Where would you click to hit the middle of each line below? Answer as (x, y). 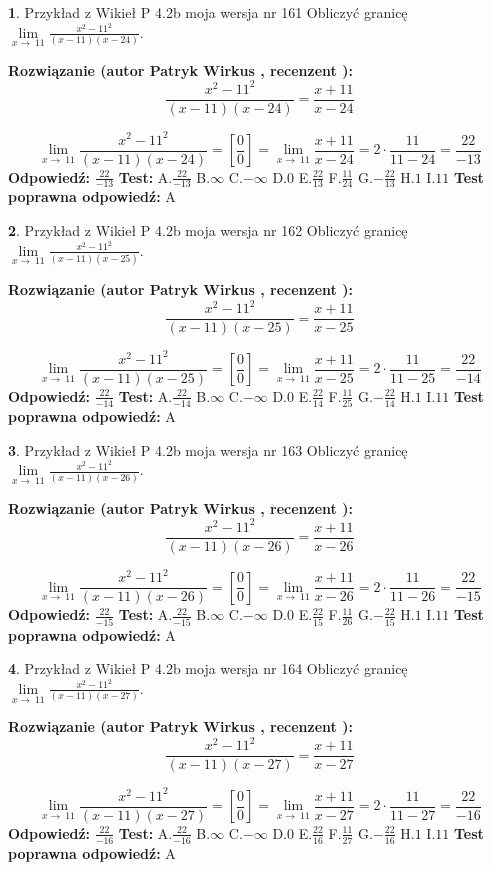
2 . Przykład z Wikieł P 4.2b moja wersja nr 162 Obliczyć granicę (208, 230)
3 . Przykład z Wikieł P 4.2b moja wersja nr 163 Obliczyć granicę (208, 449)
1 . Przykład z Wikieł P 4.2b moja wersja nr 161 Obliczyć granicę (208, 12)
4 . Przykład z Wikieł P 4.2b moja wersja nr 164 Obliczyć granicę (208, 668)
